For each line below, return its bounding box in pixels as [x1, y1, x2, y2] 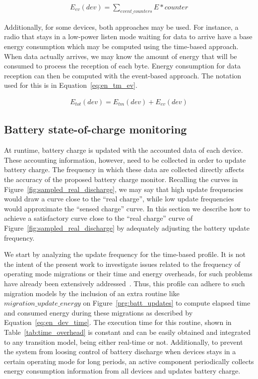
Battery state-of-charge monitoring [4, 122, 187, 137]
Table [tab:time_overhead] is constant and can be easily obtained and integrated [4, 326, 251, 337]
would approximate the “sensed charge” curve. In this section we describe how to [4, 203, 250, 213]
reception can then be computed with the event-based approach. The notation [4, 70, 242, 80]
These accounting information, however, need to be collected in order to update [4, 154, 246, 165]
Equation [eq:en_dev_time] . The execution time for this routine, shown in [4, 317, 232, 327]
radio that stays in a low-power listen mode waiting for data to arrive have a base [4, 31, 253, 42]
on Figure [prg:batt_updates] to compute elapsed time [83, 298, 251, 308]
